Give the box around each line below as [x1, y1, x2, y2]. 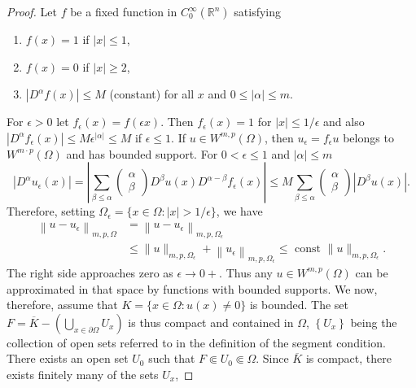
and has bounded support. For [66, 145, 218, 162]
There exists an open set [7, 350, 129, 367]
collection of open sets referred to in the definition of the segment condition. [7, 334, 386, 351]
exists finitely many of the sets [7, 365, 159, 382]
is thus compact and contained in [128, 313, 294, 330]
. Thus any [219, 264, 273, 281]
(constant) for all [109, 85, 195, 102]
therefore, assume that [7, 296, 118, 313]
